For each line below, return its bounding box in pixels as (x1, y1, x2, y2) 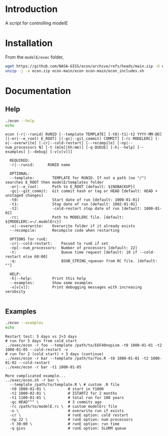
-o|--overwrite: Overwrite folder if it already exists (9, 224, 135, 229)
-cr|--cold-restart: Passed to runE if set (9, 241, 108, 246)
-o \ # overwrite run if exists (9, 408, 124, 413)
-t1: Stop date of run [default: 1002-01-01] (9, 202, 137, 207)
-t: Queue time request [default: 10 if (9, 250, 137, 255)
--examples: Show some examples (9, 281, 93, 286)
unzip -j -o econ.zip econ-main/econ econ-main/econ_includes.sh (5, 68, 144, 73)
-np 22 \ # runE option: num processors (9, 417, 133, 422)
